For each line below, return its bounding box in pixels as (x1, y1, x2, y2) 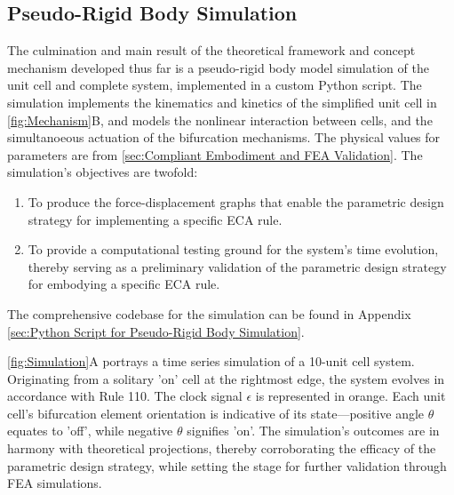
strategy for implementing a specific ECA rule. (28, 210, 283, 228)
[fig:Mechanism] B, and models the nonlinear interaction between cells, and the (7, 110, 433, 129)
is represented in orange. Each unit (255, 387, 446, 405)
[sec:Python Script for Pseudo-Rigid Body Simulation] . (7, 322, 305, 340)
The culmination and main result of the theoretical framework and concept (7, 41, 416, 60)
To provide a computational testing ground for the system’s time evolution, (28, 240, 439, 259)
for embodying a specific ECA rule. (28, 275, 220, 293)
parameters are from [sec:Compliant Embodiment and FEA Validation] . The (7, 145, 423, 164)
